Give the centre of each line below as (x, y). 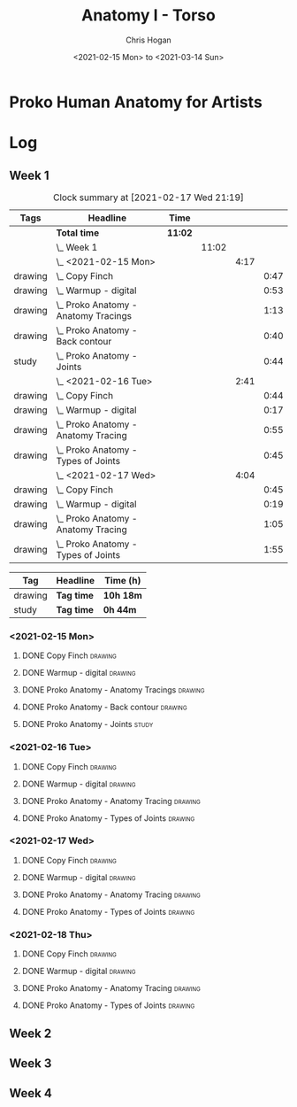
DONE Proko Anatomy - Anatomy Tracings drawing (113, 690)
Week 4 (31, 1093)
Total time (78, 233)
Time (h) (123, 580)
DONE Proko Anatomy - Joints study (88, 724)
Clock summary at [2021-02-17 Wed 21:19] (148, 197)
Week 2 (30, 1033)
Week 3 (30, 1063)
